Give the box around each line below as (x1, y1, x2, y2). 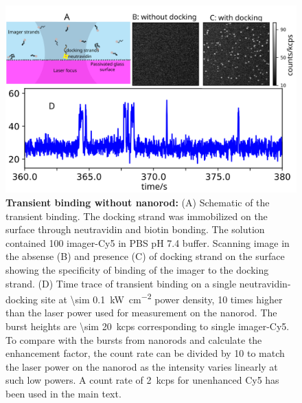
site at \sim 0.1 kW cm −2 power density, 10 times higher (40, 290, 283, 306)
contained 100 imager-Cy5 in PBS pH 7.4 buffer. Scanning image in (5, 235, 290, 250)
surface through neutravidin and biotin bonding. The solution (5, 222, 265, 237)
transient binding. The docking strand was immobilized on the (5, 208, 268, 223)
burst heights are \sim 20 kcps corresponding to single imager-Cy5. (5, 319, 290, 334)
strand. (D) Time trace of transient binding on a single (5, 276, 237, 290)
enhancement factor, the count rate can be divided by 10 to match (5, 346, 285, 360)
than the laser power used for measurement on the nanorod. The (5, 305, 277, 320)
